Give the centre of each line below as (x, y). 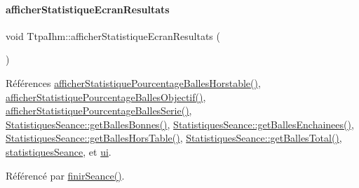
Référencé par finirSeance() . (65, 175)
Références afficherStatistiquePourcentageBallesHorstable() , (133, 82)
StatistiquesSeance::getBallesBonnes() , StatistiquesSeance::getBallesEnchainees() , (180, 124)
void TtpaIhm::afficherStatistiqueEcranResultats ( (113, 35)
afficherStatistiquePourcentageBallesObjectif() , (106, 96)
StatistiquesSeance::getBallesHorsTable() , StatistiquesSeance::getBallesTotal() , (174, 138)
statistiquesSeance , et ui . (59, 151)
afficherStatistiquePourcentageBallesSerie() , (99, 110)
